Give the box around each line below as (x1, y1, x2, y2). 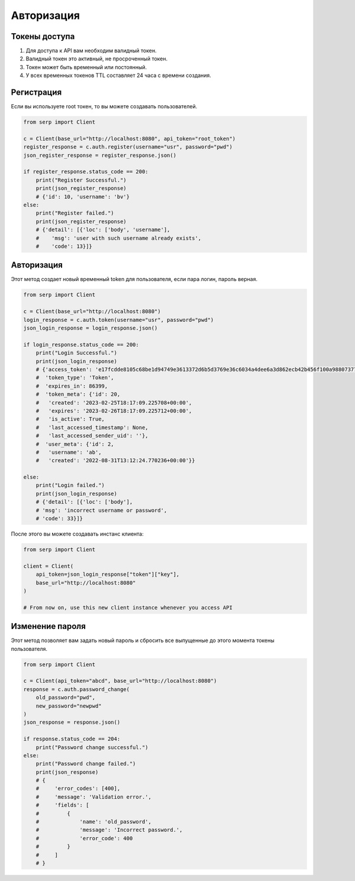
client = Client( (23, 563, 74, 569)
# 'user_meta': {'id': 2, (35, 441, 115, 447)
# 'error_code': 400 (35, 835, 133, 841)
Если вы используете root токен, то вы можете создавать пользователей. (11, 103, 198, 110)
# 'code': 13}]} (35, 243, 93, 250)
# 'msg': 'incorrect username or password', (35, 506, 167, 514)
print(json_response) (35, 769, 99, 775)
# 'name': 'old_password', (35, 818, 152, 825)
